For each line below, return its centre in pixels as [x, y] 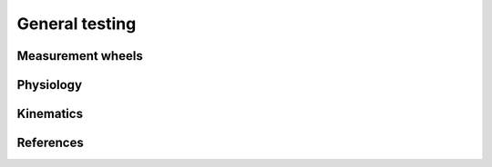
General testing [77, 24]
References [50, 143]
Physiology [49, 85]
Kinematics [50, 114]
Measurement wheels [80, 56]
